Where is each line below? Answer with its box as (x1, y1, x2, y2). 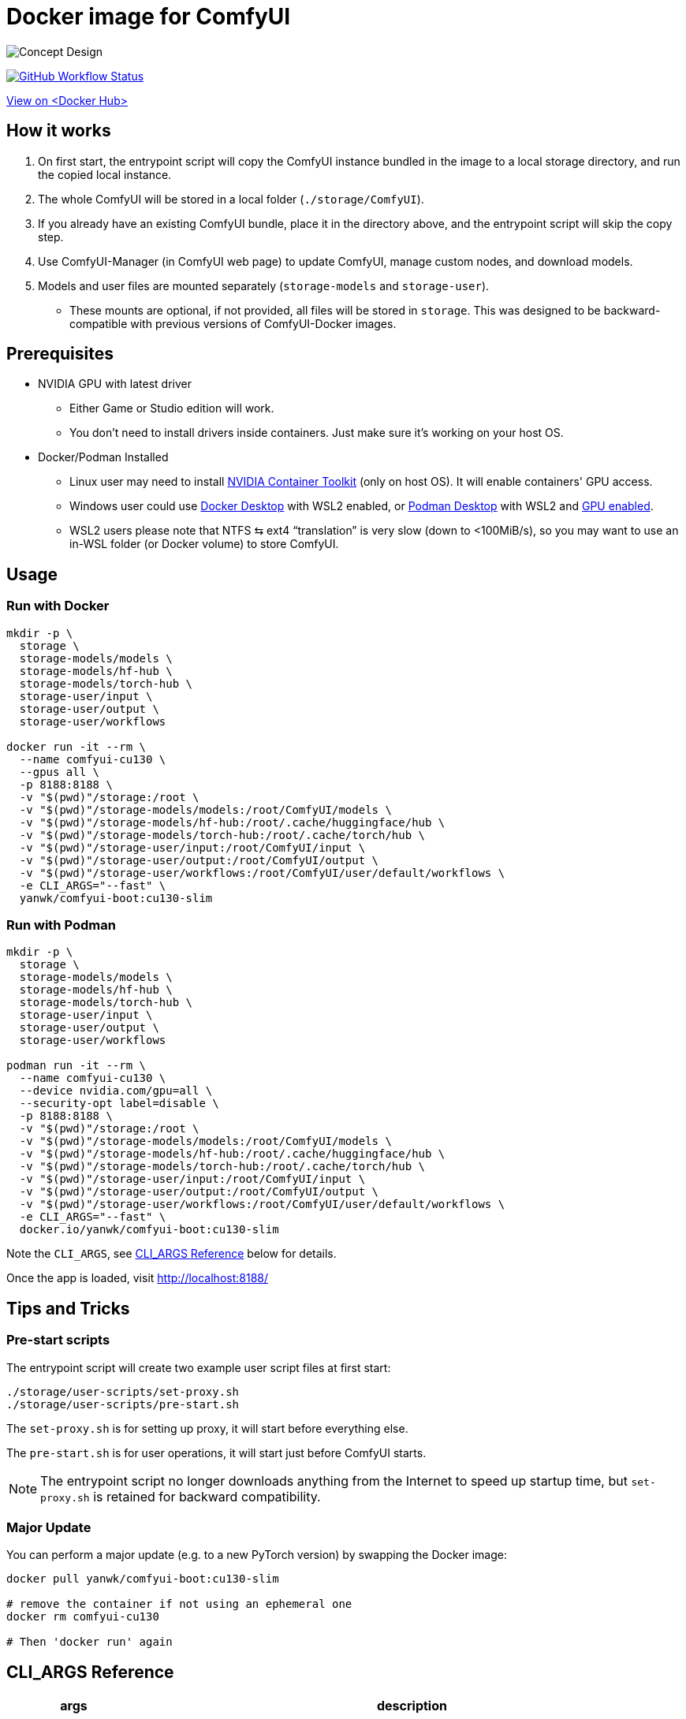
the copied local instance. (38, 167, 172, 181)
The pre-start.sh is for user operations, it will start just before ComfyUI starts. (6, 1445, 427, 1460)
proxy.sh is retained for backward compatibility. (40, 1488, 321, 1505)
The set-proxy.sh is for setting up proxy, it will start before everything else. (6, 1421, 408, 1435)
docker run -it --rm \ (6, 740, 147, 753)
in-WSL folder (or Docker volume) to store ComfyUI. (69, 537, 339, 551)
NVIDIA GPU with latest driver (38, 377, 192, 391)
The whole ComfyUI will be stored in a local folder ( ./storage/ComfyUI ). (38, 192, 424, 206)
